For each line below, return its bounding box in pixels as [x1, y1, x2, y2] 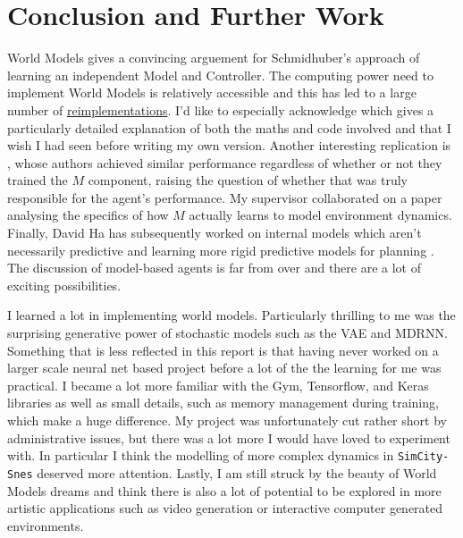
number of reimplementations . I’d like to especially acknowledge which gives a [7, 100, 434, 119]
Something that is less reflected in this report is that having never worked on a [7, 340, 439, 359]
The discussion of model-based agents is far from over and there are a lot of [7, 258, 422, 277]
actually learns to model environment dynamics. [189, 206, 452, 224]
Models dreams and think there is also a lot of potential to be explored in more [7, 481, 442, 500]
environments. [7, 516, 84, 534]
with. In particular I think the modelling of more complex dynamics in [7, 446, 394, 465]
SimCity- [397, 450, 450, 464]
